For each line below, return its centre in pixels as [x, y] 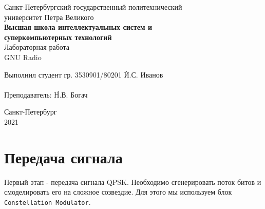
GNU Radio [23, 57]
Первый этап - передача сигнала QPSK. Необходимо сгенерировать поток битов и [133, 182]
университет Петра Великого [49, 17]
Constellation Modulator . [48, 202]
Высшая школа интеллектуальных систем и [78, 27]
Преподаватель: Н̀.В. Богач [46, 94]
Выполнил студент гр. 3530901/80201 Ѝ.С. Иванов [84, 74]
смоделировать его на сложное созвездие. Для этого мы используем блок [118, 192]
